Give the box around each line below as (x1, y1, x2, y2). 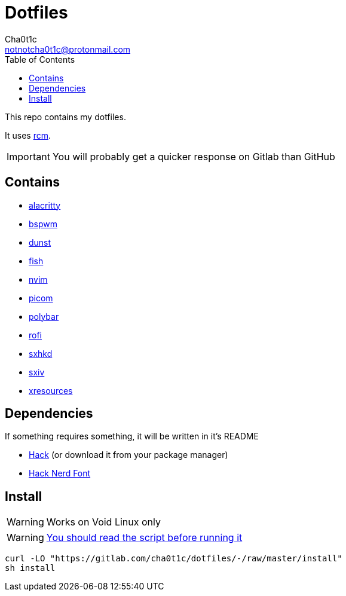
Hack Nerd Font (29, 468, 91, 479)
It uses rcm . (5, 130, 51, 140)
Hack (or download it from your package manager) (29, 450, 228, 460)
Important (7, 150, 50, 163)
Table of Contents (5, 54, 75, 65)
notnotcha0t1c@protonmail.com (5, 44, 131, 54)
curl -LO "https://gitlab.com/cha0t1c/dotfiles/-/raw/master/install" (5, 554, 342, 564)
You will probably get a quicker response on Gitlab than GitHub (52, 150, 335, 163)
